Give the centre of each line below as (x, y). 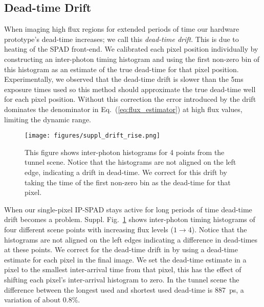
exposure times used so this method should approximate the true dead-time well (130, 89)
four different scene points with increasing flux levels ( (89, 229)
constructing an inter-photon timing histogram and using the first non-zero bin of (132, 59)
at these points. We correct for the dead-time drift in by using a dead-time (121, 249)
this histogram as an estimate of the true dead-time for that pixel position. (122, 69)
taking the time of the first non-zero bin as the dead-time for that (128, 182)
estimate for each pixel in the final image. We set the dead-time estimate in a (125, 259)
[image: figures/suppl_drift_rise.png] (92, 136)
